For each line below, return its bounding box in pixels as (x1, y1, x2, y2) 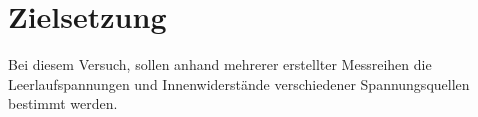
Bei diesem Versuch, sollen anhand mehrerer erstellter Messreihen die (8, 54, 432, 75)
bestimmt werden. (8, 93, 118, 114)
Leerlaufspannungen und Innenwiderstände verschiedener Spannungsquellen (8, 73, 470, 94)
